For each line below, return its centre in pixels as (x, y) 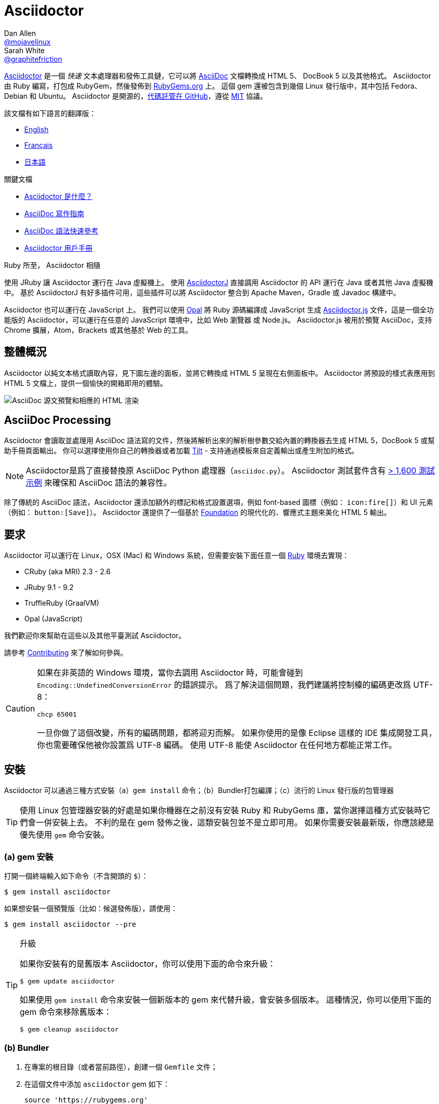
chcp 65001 (57, 715)
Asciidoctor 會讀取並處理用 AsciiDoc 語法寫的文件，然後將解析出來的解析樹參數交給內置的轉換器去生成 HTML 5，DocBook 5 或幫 (219, 441)
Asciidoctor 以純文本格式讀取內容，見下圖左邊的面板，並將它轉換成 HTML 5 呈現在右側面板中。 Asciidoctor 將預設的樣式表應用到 (219, 373)
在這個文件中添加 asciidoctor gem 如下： (97, 1084)
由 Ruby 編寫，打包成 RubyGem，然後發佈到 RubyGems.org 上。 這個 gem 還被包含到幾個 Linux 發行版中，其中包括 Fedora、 (213, 86)
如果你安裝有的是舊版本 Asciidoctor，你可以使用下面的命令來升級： (148, 963)
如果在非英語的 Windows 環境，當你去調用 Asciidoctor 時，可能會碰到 (170, 673)
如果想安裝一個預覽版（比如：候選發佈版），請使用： (91, 908)
